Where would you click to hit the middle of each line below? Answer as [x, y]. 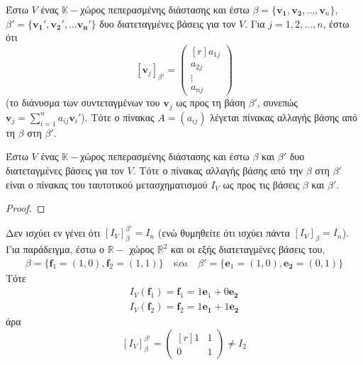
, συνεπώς [277, 102]
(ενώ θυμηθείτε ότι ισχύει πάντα [224, 232]
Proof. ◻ [26, 208]
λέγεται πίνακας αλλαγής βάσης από [284, 117]
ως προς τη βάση [211, 102]
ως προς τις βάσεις [261, 184]
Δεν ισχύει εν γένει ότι [53, 232]
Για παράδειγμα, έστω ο [55, 249]
